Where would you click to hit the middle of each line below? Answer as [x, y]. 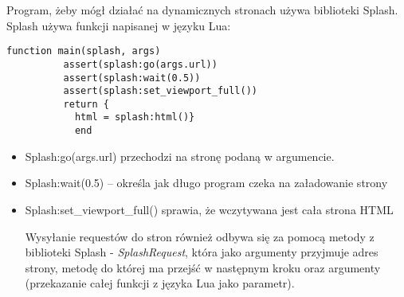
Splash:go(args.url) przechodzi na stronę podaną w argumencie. [180, 156]
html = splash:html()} [135, 117]
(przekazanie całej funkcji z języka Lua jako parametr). [160, 283]
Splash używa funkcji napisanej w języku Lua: [119, 25]
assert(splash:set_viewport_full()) [160, 91]
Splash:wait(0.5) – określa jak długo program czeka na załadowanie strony [206, 183]
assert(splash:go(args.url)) [140, 64]
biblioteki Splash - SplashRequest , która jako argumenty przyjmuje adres [202, 252]
